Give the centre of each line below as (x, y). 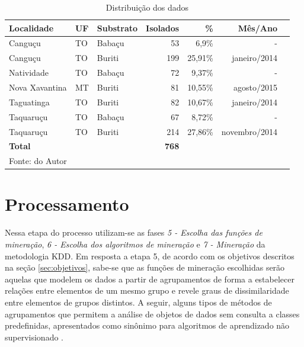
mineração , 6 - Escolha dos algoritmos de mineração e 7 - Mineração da (135, 244)
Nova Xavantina (38, 87)
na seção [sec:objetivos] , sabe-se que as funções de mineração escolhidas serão (145, 267)
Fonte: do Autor (38, 161)
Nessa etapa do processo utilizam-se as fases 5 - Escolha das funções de (134, 232)
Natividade (29, 73)
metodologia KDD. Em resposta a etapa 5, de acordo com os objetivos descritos (150, 256)
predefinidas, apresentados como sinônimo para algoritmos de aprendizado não (147, 325)
